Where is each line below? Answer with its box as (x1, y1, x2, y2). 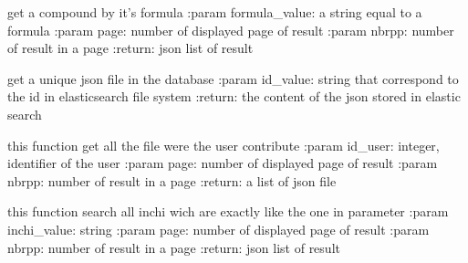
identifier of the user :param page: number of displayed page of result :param (7, 153, 438, 173)
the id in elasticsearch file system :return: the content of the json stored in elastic (7, 87, 461, 106)
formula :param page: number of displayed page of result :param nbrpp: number (7, 20, 454, 39)
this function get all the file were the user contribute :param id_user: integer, (7, 135, 440, 154)
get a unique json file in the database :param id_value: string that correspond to (7, 68, 459, 88)
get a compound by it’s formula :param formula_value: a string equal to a (7, 3, 422, 21)
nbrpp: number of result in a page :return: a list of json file (7, 171, 337, 190)
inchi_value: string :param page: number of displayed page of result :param (7, 219, 430, 238)
